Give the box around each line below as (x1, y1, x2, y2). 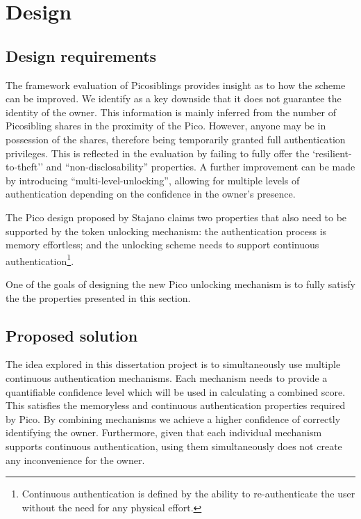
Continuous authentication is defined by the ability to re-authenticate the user (22, 486, 355, 501)
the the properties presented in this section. (6, 290, 191, 305)
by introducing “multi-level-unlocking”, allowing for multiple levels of (6, 173, 300, 187)
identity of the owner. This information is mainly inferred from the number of (6, 104, 337, 119)
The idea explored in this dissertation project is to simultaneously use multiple (6, 357, 341, 372)
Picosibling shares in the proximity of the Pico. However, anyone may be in (6, 118, 326, 133)
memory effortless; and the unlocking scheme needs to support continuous (6, 237, 319, 252)
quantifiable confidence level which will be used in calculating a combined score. (6, 384, 346, 399)
